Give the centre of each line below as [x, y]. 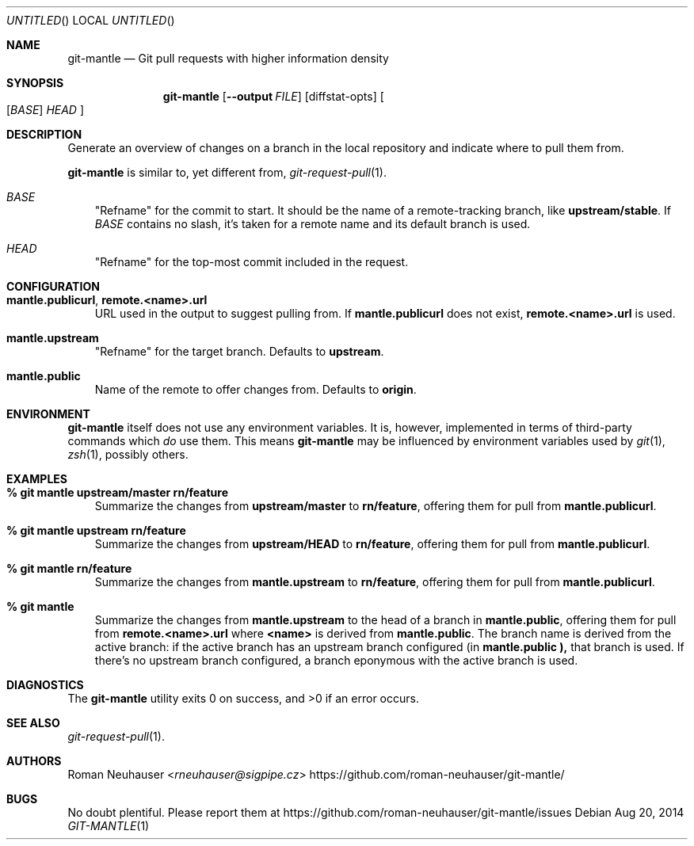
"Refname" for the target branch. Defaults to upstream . [239, 351]
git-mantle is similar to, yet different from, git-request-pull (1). [227, 172]
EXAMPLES [37, 479]
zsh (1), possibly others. [128, 454]
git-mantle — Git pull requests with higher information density [228, 58]
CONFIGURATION [53, 286]
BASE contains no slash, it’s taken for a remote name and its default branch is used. [313, 224]
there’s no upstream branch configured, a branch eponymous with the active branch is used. [336, 660]
